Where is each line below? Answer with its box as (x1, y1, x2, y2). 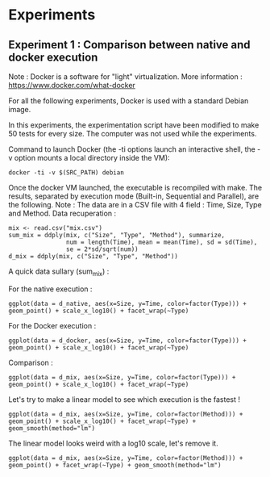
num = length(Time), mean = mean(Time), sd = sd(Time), (65, 238, 258, 246)
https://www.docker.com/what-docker (8, 81, 135, 90)
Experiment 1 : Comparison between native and (8, 38, 251, 52)
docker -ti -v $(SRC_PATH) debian (8, 169, 125, 177)
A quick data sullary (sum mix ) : (8, 266, 110, 278)
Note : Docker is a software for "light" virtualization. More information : (8, 72, 243, 82)
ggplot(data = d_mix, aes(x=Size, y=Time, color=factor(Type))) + (8, 373, 236, 381)
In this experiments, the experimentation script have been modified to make (8, 120, 260, 130)
